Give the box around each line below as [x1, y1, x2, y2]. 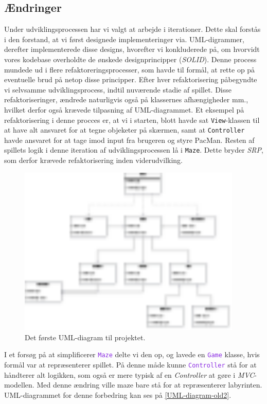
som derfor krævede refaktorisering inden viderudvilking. [4, 155, 183, 166]
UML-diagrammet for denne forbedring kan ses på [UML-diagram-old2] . [4, 389, 232, 400]
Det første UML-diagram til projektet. [25, 332, 146, 342]
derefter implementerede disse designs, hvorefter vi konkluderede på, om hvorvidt [4, 44, 260, 54]
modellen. [4, 379, 34, 390]
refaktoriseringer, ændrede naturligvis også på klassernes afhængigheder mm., [4, 94, 248, 105]
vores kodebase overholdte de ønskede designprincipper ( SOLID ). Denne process [4, 53, 257, 64]
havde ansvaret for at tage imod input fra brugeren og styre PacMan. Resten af [4, 134, 255, 145]
